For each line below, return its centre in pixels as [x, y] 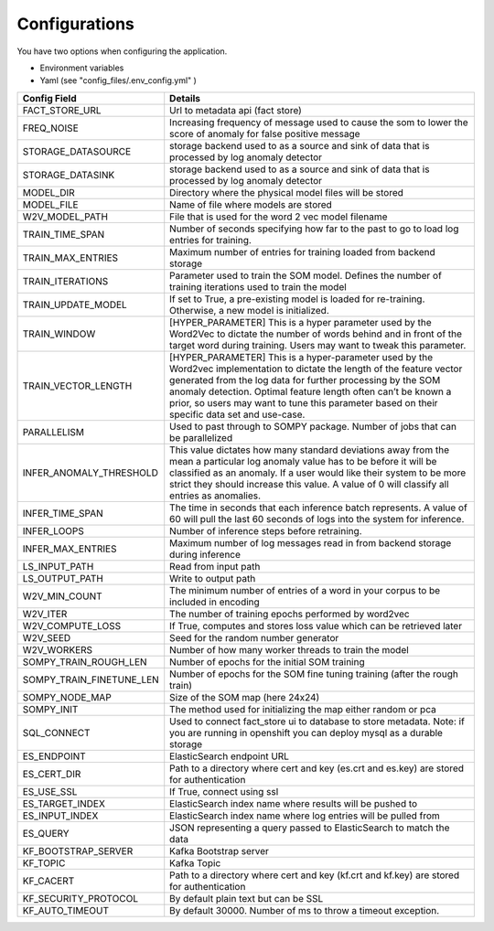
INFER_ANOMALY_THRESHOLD [91, 473]
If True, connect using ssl [224, 791]
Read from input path [215, 566]
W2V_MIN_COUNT [62, 596]
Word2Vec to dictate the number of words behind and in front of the [316, 334]
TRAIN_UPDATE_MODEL [75, 305]
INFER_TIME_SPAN [63, 513]
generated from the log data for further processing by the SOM [305, 380]
